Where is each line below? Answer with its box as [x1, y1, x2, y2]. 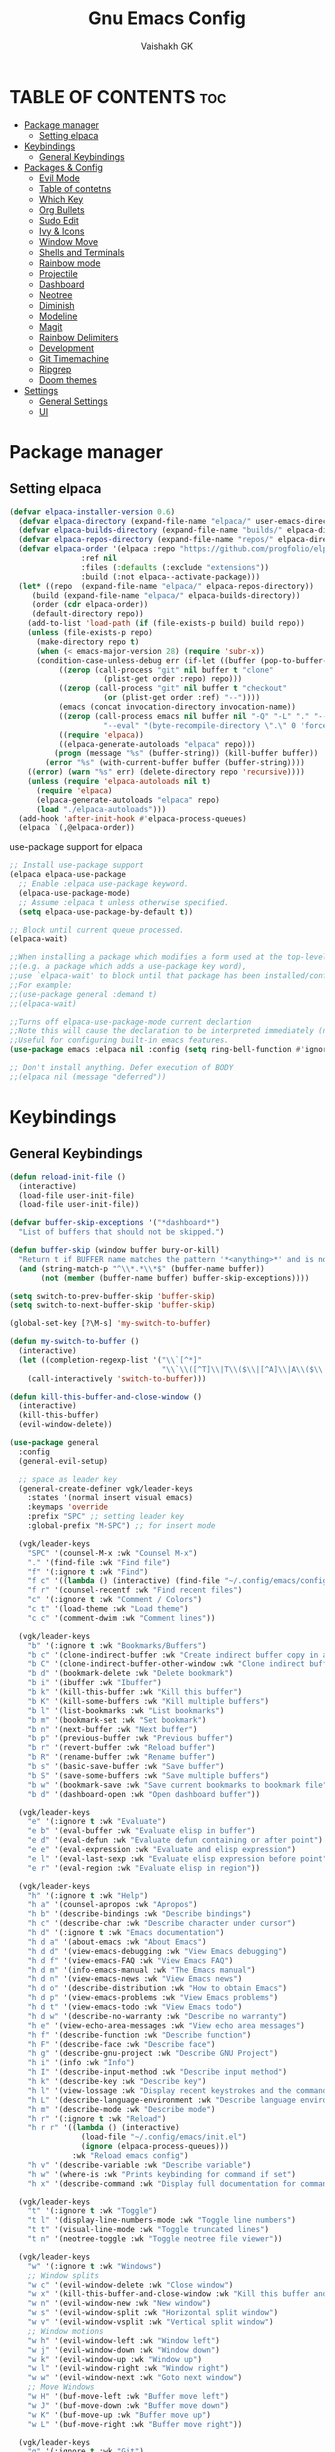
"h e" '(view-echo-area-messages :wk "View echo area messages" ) [27, 2020, 306, 2031]
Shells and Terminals [38, 246, 125, 258]
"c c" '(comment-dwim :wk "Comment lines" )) [27, 1613, 216, 1623]
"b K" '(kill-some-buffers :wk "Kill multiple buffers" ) [27, 1696, 270, 1706]
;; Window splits [27, 2270, 100, 2281]
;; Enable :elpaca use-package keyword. [18, 879, 189, 889]
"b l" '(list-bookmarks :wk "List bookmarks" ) [27, 1705, 225, 1716]
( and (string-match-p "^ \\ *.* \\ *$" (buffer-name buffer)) [18, 1263, 266, 1274]
